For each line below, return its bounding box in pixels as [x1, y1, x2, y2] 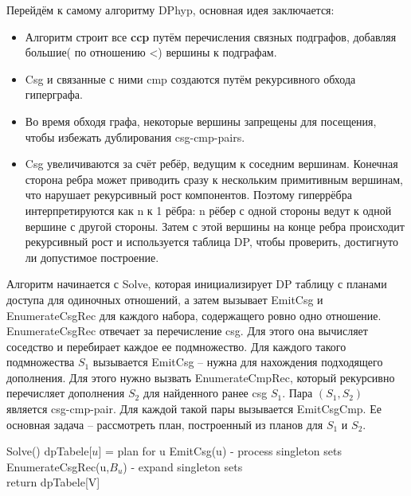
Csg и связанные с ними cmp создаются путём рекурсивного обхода [25, 70, 356, 87]
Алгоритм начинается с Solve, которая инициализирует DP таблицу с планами [6, 275, 387, 292]
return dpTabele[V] [6, 474, 100, 490]
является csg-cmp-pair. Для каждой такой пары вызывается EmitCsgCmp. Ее [6, 400, 382, 417]
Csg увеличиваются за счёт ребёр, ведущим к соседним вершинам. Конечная [25, 155, 398, 172]
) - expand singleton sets [123, 458, 243, 475]
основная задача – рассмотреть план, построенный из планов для [6, 416, 323, 432]
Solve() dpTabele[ [6, 443, 92, 459]
